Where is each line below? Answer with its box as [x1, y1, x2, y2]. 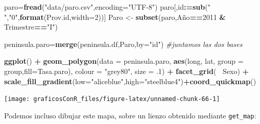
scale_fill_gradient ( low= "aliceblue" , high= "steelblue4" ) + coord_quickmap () [4, 76, 256, 86]
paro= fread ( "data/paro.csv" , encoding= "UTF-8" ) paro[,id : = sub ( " [4, 2, 210, 12]
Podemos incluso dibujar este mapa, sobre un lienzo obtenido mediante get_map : [4, 110, 256, 120]
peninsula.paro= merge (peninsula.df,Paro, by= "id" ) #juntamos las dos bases [4, 38, 243, 49]
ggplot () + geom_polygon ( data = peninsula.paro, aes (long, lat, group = [4, 56, 244, 66]
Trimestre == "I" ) [4, 21, 58, 32]
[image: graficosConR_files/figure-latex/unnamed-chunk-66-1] [4, 95, 220, 103]
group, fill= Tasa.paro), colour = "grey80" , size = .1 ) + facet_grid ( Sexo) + [4, 65, 249, 76]
